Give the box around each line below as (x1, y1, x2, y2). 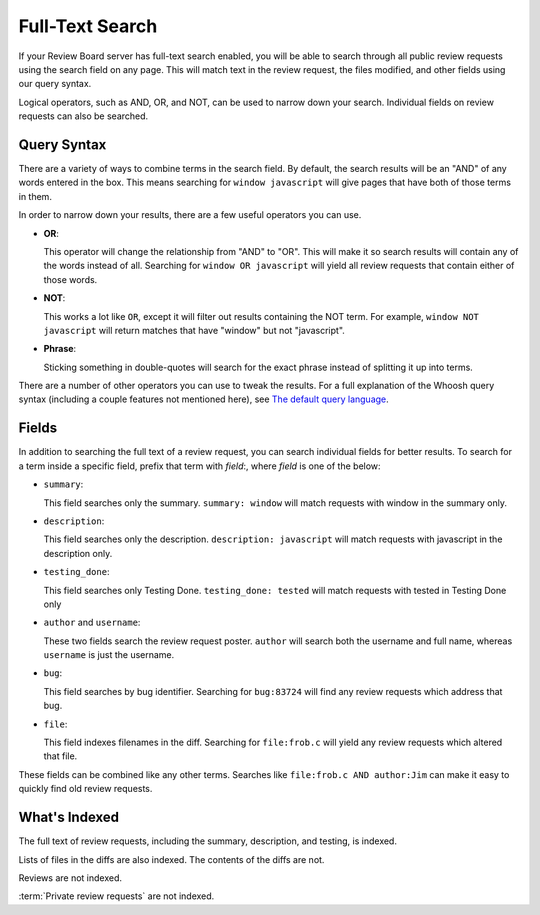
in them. (18, 190, 52, 202)
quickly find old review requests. (18, 783, 153, 795)
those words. (43, 273, 98, 285)
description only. (43, 547, 113, 559)
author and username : (43, 616, 141, 629)
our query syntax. (18, 78, 92, 90)
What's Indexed (18, 809, 120, 826)
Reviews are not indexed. (18, 871, 123, 884)
